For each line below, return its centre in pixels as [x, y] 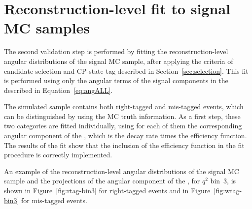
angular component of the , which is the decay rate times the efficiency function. [126, 135]
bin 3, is [223, 181]
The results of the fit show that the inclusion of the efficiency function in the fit [124, 145]
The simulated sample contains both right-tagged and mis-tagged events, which [124, 106]
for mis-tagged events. [54, 200]
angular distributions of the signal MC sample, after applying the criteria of [119, 61]
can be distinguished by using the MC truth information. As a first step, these [122, 116]
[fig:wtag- [228, 191]
